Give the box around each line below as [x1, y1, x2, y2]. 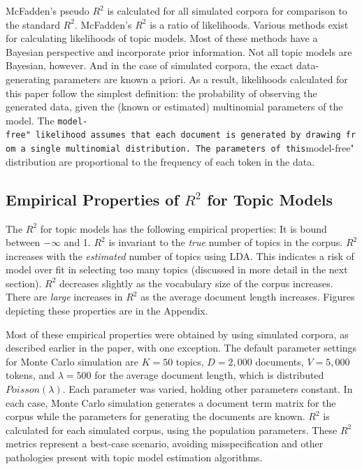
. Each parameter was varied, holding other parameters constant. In [62, 382, 353, 396]
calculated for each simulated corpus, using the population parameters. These [6, 422, 338, 437]
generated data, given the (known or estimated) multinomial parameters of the [6, 99, 343, 114]
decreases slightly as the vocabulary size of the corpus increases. [59, 275, 333, 290]
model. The [6, 113, 55, 127]
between [6, 235, 41, 250]
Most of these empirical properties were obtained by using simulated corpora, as [6, 326, 349, 341]
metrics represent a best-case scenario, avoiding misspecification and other [6, 436, 324, 451]
